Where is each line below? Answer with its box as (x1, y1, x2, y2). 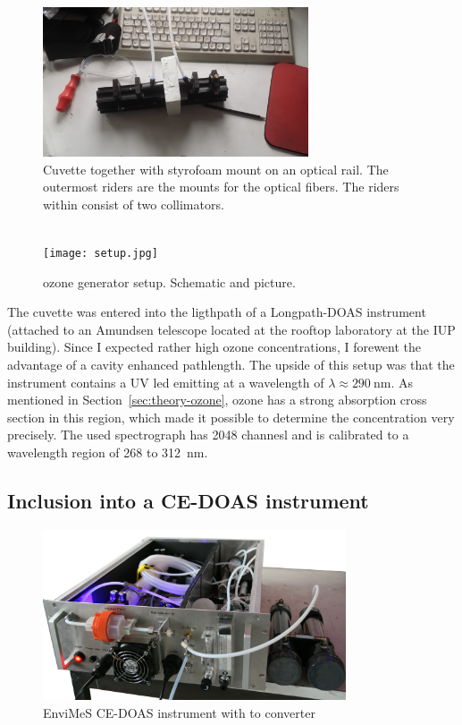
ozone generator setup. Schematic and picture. (43, 272, 296, 291)
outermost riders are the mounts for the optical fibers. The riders (43, 177, 399, 196)
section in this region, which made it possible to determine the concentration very (7, 407, 455, 426)
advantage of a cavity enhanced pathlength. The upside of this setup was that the (7, 354, 455, 373)
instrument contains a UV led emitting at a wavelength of (7, 372, 324, 391)
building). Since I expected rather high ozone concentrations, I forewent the (7, 337, 422, 356)
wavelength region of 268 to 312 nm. (7, 442, 208, 461)
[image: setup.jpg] (43, 246, 158, 260)
